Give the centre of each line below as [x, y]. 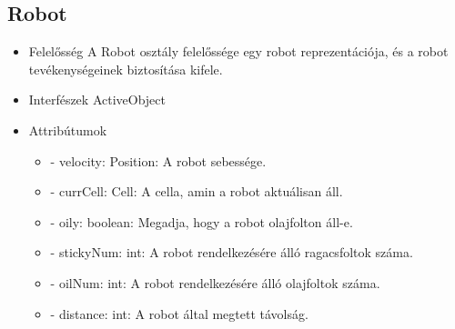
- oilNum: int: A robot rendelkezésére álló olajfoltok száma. [215, 282]
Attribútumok [68, 130]
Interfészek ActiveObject [97, 100]
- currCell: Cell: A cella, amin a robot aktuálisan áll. [197, 191]
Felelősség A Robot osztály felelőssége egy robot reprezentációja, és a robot [238, 51]
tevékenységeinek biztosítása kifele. [126, 69]
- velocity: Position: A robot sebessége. [158, 160]
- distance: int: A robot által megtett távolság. [179, 313]
